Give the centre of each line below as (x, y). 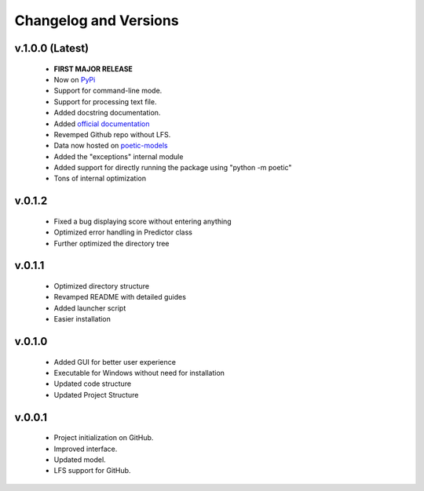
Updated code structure (93, 384)
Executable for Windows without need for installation (139, 373)
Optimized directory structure (101, 286)
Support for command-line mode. (108, 91)
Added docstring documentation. (107, 113)
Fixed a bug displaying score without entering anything (143, 221)
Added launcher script (90, 308)
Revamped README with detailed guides (120, 297)
